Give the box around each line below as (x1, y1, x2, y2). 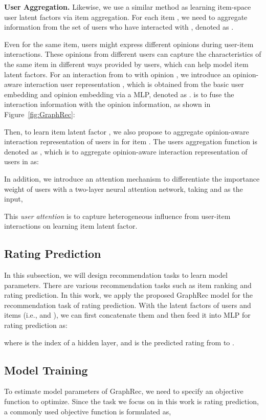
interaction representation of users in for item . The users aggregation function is (4, 136, 258, 147)
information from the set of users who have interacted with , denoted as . (4, 21, 234, 32)
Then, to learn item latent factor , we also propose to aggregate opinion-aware (4, 126, 249, 137)
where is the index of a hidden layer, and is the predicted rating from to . (4, 337, 234, 347)
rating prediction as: (4, 320, 68, 330)
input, (4, 193, 23, 204)
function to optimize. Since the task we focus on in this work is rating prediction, (4, 396, 259, 407)
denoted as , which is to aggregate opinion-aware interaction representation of (4, 146, 248, 157)
